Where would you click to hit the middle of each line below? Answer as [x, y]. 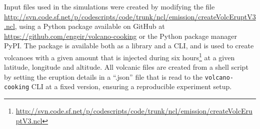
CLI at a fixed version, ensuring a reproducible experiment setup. [131, 86]
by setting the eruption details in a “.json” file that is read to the [103, 76]
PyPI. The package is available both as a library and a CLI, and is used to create [129, 46]
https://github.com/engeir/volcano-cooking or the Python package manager [120, 36]
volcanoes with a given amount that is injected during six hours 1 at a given [119, 56]
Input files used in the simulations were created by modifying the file [109, 6]
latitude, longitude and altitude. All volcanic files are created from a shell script [126, 67]
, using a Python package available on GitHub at [90, 26]
